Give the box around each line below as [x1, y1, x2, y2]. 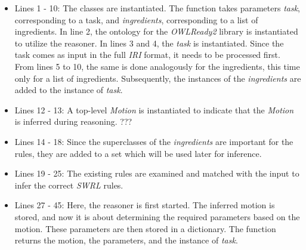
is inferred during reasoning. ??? [14, 115, 132, 128]
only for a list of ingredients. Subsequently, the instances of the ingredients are [14, 72, 301, 84]
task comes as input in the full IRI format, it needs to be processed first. [14, 48, 280, 61]
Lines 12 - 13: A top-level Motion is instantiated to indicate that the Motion [14, 103, 294, 116]
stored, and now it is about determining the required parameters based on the [14, 210, 300, 223]
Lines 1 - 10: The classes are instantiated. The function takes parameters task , [14, 2, 301, 14]
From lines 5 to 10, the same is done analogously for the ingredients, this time [14, 60, 300, 72]
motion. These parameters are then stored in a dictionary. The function [14, 222, 276, 234]
